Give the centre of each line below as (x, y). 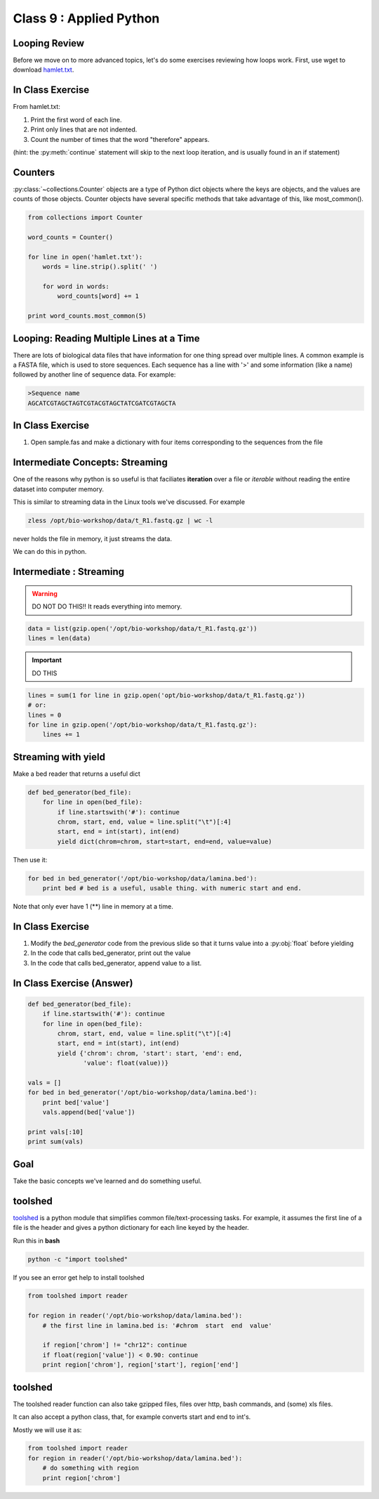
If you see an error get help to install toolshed (79, 1277)
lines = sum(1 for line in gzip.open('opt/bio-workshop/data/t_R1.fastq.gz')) (166, 695)
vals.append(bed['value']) (89, 1112)
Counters (34, 172)
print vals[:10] (56, 1132)
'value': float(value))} (126, 1063)
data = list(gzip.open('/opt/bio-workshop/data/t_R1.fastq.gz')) (142, 629)
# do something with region (91, 1468)
